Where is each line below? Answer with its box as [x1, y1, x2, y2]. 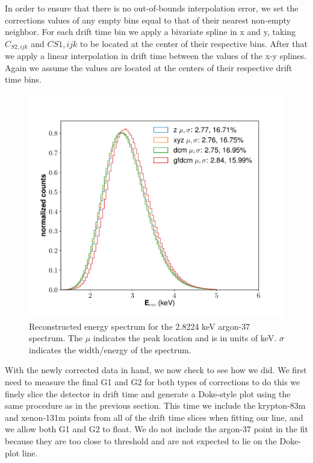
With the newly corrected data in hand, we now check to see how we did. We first [5, 364, 307, 376]
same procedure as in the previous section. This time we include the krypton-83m [5, 399, 306, 412]
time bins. [5, 73, 42, 86]
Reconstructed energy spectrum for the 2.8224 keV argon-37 [29, 320, 250, 332]
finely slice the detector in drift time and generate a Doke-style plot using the [5, 387, 291, 400]
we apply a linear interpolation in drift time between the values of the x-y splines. [5, 49, 307, 62]
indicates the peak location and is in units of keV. [93, 332, 277, 344]
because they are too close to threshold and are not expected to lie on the [5, 434, 277, 447]
